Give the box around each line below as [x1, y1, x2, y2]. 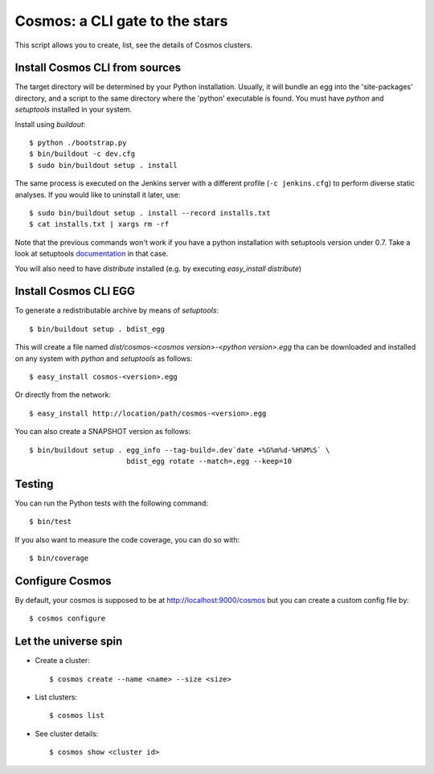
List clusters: [35, 692, 78, 702]
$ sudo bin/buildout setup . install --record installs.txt [29, 208, 271, 217]
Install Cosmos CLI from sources [14, 61, 182, 75]
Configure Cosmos [14, 574, 112, 588]
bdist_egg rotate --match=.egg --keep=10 [125, 457, 293, 465]
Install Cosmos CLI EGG [14, 285, 136, 298]
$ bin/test [29, 517, 72, 526]
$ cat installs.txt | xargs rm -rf [29, 219, 170, 229]
